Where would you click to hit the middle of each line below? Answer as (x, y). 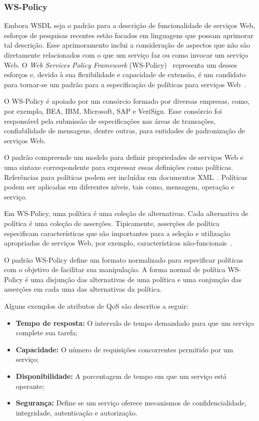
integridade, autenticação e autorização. (76, 412)
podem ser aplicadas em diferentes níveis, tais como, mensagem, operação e (119, 187)
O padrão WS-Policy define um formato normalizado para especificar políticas (124, 259)
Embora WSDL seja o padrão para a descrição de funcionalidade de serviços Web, (130, 25)
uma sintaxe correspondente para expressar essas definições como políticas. (118, 167)
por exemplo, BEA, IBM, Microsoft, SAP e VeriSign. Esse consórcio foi (113, 111)
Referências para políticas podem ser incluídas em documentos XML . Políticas (126, 177)
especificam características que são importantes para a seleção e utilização (117, 233)
